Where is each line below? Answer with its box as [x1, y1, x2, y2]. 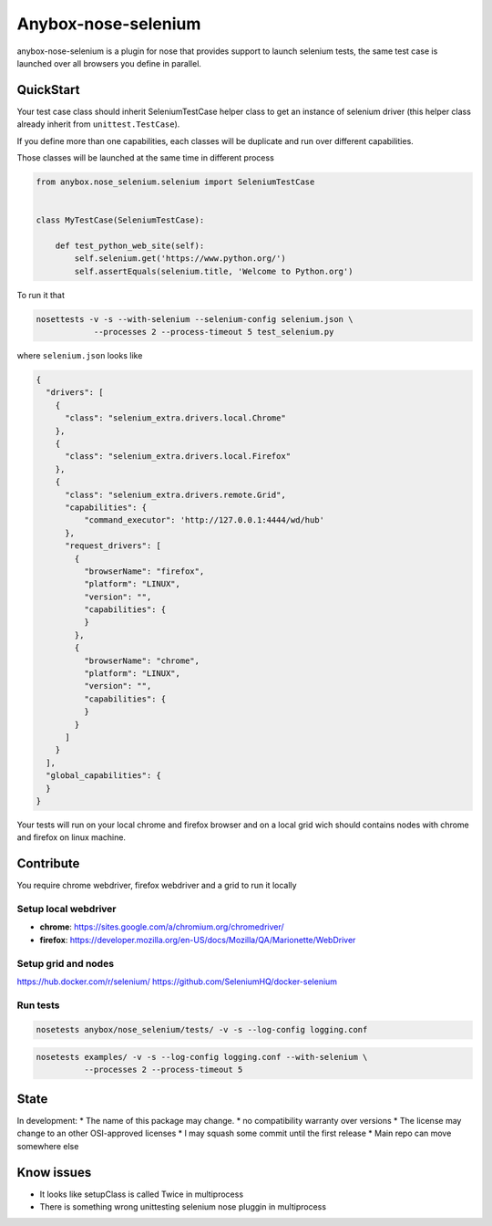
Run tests [16, 999, 60, 1012]
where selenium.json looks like [16, 350, 143, 361]
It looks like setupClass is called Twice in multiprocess [39, 1189, 244, 1200]
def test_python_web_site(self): [55, 240, 205, 251]
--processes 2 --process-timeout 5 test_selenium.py [93, 327, 334, 338]
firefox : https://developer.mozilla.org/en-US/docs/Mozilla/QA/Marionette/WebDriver [39, 934, 356, 945]
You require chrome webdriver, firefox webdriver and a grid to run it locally [16, 880, 297, 891]
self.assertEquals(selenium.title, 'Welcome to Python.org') [74, 265, 354, 276]
